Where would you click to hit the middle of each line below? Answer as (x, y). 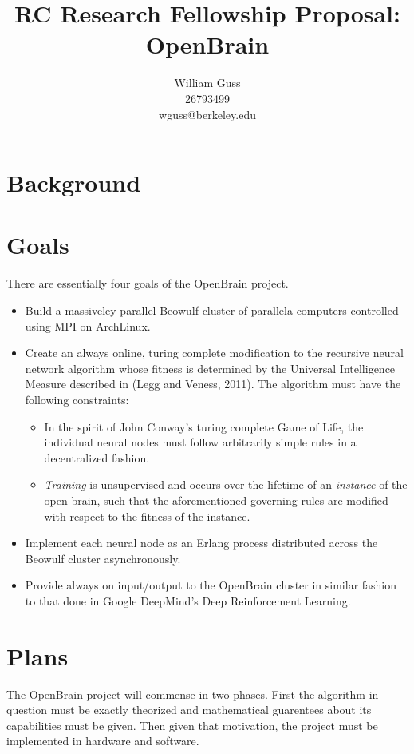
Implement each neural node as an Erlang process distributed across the (201, 543)
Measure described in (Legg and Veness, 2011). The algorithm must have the (213, 384)
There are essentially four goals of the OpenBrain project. (148, 283)
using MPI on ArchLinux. (88, 325)
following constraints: (77, 399)
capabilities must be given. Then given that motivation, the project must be (192, 725)
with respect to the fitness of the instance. (147, 516)
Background (74, 183)
